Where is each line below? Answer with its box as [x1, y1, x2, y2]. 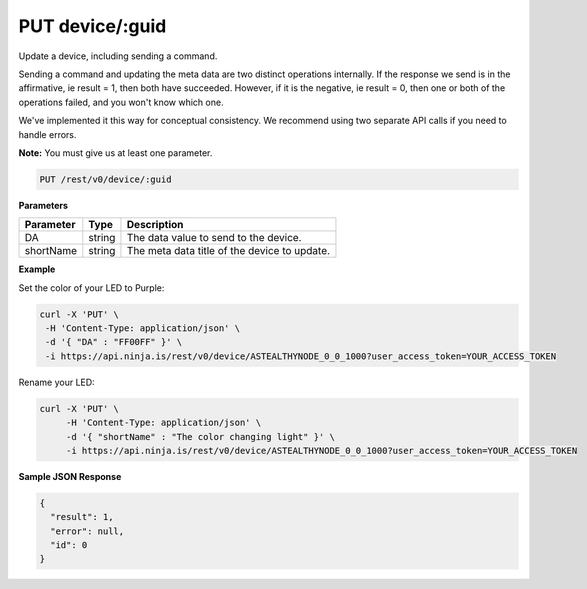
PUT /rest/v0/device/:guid [39, 173, 172, 185]
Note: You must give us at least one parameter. [18, 146, 213, 159]
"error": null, [50, 525, 125, 537]
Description [126, 218, 184, 232]
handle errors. [18, 128, 77, 140]
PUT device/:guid [18, 15, 167, 37]
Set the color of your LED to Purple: [18, 281, 165, 294]
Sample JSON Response [18, 470, 122, 482]
